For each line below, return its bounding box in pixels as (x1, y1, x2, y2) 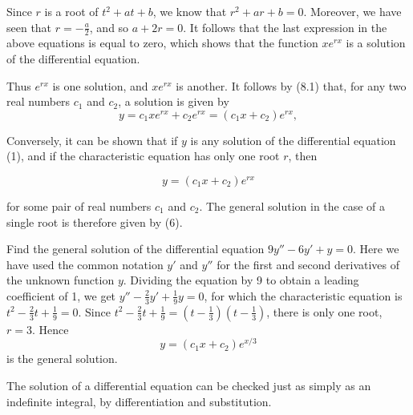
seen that (6, 18, 52, 35)
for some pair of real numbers (6, 197, 152, 214)
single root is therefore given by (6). (6, 213, 183, 230)
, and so (89, 18, 129, 35)
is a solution (346, 34, 406, 51)
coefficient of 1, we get (6, 287, 116, 304)
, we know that (152, 3, 227, 19)
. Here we (352, 240, 399, 257)
